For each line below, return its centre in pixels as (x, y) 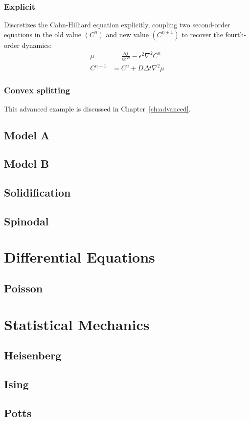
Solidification (37, 192)
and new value (127, 34)
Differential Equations (80, 257)
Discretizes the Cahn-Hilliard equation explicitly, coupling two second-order (117, 25)
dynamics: (37, 45)
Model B (27, 164)
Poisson (23, 288)
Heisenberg (33, 355)
